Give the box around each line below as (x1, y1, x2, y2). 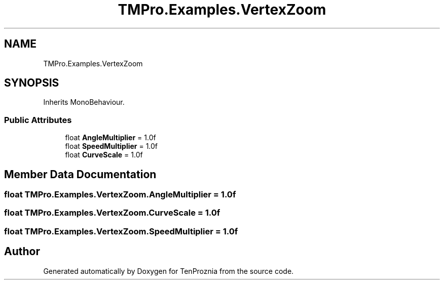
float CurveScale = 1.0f (65, 150, 143, 159)
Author (4, 245, 40, 258)
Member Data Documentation (4, 168, 157, 181)
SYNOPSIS (4, 76, 59, 90)
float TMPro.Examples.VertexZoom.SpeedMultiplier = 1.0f (4, 226, 238, 236)
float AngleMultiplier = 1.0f (65, 133, 156, 142)
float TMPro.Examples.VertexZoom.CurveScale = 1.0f (4, 208, 220, 218)
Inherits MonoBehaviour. (43, 98, 125, 107)
